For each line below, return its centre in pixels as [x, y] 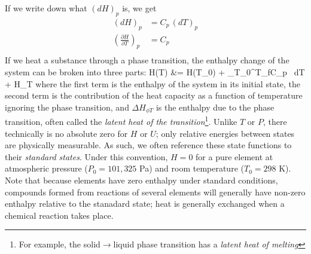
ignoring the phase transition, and [67, 107]
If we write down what [46, 8]
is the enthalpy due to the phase [215, 107]
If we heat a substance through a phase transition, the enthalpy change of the [147, 60]
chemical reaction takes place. [59, 215]
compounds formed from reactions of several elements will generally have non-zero [155, 192]
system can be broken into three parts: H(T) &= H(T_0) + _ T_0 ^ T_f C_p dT [155, 72]
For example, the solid [60, 244]
